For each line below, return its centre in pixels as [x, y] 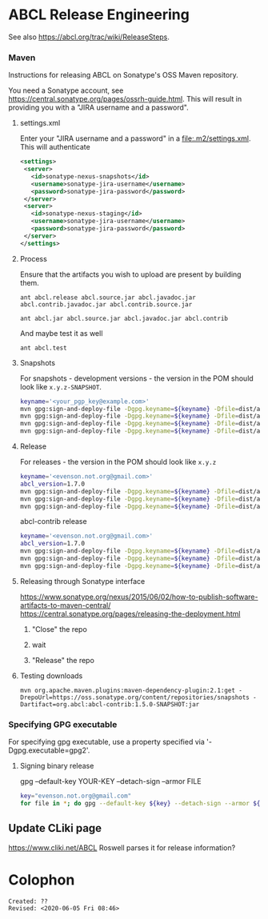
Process [34, 258]
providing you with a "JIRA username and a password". [99, 108]
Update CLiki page [55, 828]
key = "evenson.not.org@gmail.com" [76, 796]
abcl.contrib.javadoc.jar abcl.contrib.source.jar [106, 304]
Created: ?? [28, 901]
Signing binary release [57, 766]
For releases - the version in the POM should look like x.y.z [118, 462]
